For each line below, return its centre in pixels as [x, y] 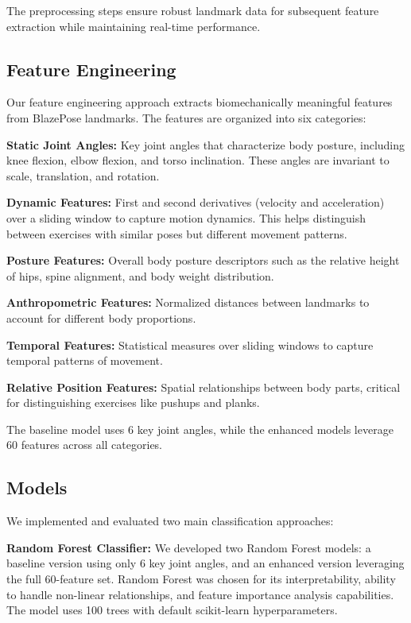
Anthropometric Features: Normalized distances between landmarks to [188, 302]
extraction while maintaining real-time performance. [134, 26]
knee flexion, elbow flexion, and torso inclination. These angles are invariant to [198, 160]
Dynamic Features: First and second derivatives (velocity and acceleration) [196, 202]
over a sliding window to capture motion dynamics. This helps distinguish [186, 217]
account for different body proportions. [101, 317]
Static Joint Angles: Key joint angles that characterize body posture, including [206, 144]
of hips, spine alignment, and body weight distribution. [140, 275]
